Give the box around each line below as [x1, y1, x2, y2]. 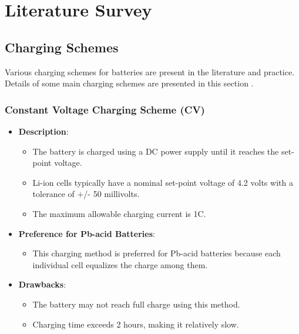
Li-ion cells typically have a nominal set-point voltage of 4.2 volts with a [32, 176, 293, 188]
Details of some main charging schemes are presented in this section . [5, 77, 254, 89]
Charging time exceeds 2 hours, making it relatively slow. [32, 318, 239, 330]
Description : [18, 125, 69, 137]
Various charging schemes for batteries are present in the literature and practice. [5, 65, 295, 78]
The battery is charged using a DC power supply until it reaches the [32, 145, 279, 157]
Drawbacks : [18, 278, 66, 290]
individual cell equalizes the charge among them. [32, 258, 208, 270]
